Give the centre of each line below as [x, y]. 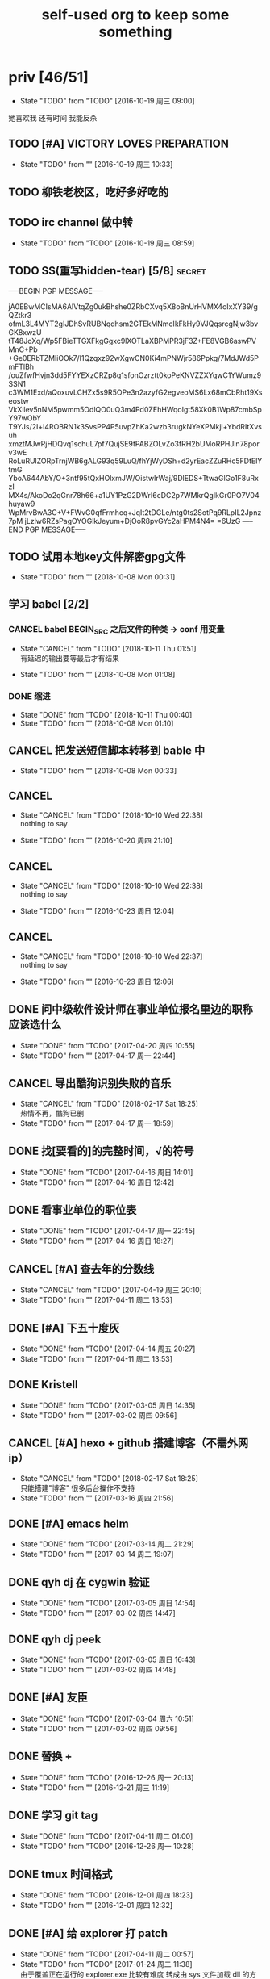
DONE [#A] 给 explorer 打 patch [88, 1933]
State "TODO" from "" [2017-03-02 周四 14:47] [98, 1613]
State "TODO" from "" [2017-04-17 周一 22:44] [98, 1056]
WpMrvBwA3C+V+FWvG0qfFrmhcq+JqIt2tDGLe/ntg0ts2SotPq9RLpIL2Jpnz [135, 512]
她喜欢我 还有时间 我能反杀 [53, 118]
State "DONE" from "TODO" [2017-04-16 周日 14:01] [106, 1172]
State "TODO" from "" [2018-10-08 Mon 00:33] [98, 770]
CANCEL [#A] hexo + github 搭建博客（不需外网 [128, 1443]
